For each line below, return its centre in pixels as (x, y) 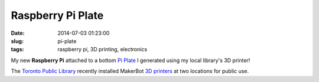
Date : (18, 33)
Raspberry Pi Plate (57, 15)
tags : (17, 50)
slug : (17, 41)
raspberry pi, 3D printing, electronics (102, 50)
